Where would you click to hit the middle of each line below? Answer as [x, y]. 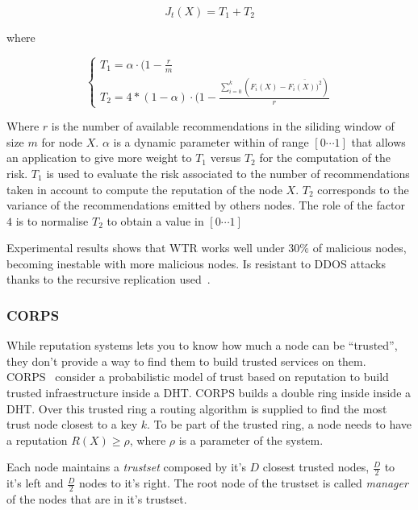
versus [226, 158]
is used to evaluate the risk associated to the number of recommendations [228, 173]
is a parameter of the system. [251, 440]
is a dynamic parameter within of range [211, 141]
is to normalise [52, 220]
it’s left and [35, 483]
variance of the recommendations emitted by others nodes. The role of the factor [206, 205]
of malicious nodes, [359, 248]
